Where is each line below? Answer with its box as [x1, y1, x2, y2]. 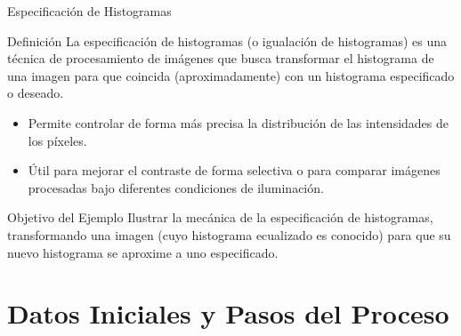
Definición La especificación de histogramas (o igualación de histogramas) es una [7, 31, 448, 50]
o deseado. [7, 84, 64, 102]
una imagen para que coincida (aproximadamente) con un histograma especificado [7, 66, 455, 84]
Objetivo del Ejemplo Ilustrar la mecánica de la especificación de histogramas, [7, 208, 433, 227]
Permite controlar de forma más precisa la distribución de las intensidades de [28, 113, 449, 132]
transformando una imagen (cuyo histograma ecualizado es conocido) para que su [7, 225, 451, 244]
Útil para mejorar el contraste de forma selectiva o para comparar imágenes [28, 161, 441, 180]
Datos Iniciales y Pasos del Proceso [7, 295, 449, 332]
